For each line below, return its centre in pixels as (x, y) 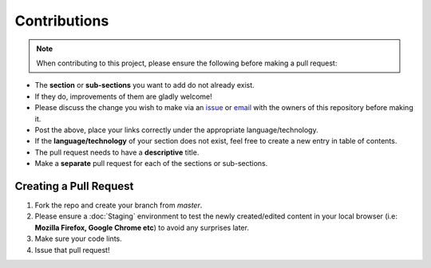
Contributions (62, 21)
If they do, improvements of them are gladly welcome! (123, 97)
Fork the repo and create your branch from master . (119, 205)
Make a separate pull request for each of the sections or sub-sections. (151, 164)
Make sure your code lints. (79, 238)
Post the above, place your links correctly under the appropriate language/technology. (176, 130)
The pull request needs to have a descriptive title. (117, 152)
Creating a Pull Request (74, 186)
